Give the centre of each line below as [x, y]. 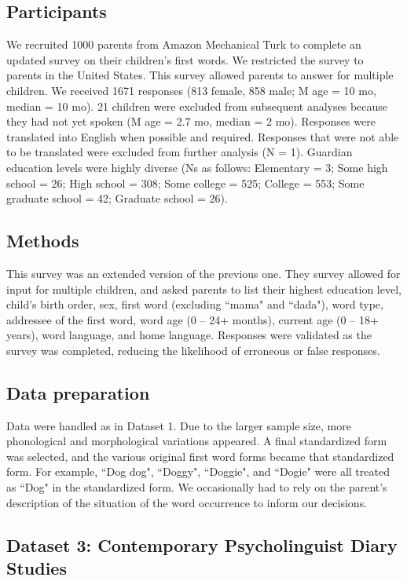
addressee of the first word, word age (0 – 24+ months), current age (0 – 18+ [192, 319]
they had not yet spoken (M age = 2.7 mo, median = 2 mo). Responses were [191, 121]
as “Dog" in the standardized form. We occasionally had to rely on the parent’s [197, 487]
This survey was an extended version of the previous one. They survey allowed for [203, 273]
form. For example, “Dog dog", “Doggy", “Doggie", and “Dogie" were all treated [198, 471]
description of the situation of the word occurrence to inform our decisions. [187, 502]
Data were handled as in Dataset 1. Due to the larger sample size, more [179, 425]
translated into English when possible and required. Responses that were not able [203, 136]
